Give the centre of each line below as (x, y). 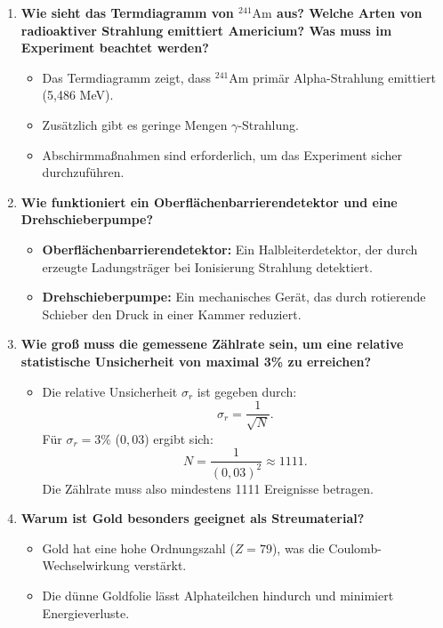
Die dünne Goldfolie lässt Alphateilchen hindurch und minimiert (218, 595)
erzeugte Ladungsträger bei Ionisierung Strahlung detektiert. (207, 266)
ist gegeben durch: (247, 391)
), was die (298, 547)
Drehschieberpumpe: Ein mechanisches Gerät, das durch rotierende (234, 297)
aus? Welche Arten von (350, 12)
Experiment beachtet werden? (115, 48)
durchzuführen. (83, 172)
